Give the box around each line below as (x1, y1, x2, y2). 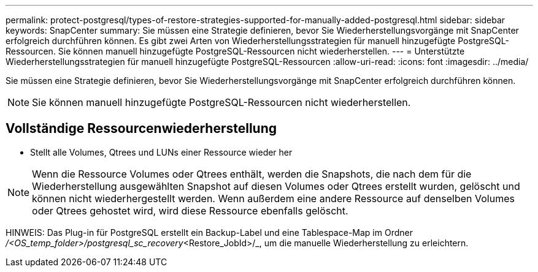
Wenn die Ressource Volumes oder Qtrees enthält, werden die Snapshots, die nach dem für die (32, 167, 472, 180)
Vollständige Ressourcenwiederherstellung (6, 121, 277, 137)
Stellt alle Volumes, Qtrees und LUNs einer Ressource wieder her (30, 146, 293, 157)
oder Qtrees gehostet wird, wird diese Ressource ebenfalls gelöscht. (32, 204, 348, 217)
